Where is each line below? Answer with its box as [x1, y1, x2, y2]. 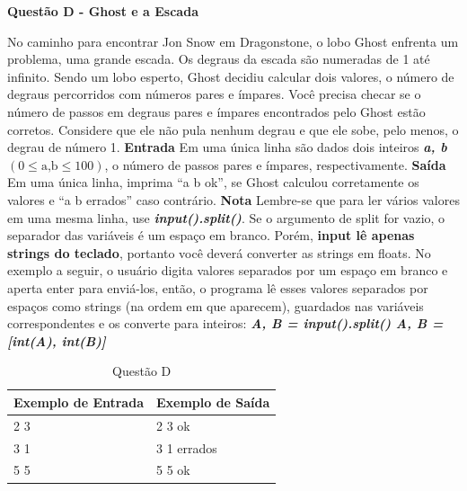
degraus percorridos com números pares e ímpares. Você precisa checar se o [7, 85, 421, 103]
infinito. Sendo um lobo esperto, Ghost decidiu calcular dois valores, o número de [7, 67, 454, 85]
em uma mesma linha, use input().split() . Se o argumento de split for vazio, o [7, 208, 445, 227]
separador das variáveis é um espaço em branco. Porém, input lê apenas [7, 226, 415, 245]
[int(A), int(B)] [7, 331, 106, 350]
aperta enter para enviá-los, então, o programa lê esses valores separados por [7, 278, 428, 297]
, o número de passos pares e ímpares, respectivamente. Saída [104, 155, 446, 174]
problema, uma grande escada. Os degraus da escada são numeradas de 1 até [7, 49, 430, 68]
